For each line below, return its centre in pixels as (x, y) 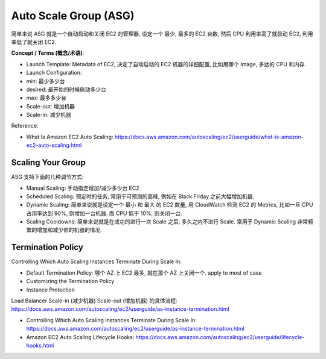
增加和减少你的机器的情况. (69, 230)
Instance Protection (50, 290)
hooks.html (40, 345)
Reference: (25, 126)
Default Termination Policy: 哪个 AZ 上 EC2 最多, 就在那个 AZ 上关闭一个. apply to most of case (144, 273)
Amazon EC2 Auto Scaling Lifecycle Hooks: (80, 337)
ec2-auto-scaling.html (54, 145)
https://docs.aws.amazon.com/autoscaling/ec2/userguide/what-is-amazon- (209, 137)
